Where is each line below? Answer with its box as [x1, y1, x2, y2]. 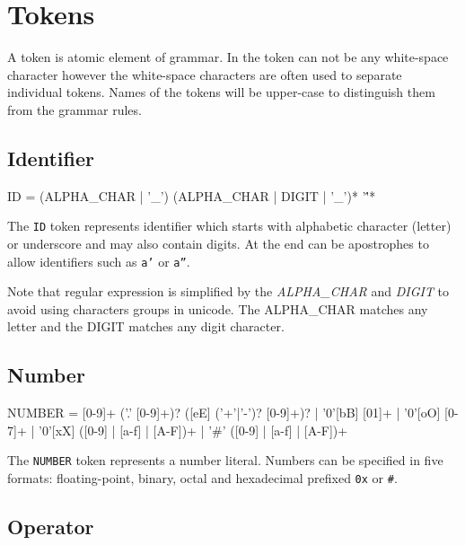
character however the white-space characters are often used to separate [7, 65, 402, 84]
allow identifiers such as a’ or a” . [7, 251, 190, 270]
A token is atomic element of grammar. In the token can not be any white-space [7, 48, 449, 66]
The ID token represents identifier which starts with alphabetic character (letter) [7, 216, 452, 235]
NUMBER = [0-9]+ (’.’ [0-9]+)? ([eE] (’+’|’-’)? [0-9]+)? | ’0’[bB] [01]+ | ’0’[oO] [7, 403, 441, 422]
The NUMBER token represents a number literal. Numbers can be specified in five [7, 451, 443, 470]
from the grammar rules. [7, 100, 142, 119]
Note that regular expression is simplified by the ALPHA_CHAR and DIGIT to [7, 282, 450, 301]
